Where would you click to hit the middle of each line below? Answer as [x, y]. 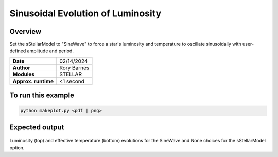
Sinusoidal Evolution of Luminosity [85, 13]
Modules [24, 74]
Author [21, 68]
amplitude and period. [50, 51]
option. [17, 148]
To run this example [42, 96]
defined [18, 51]
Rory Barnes [74, 68]
